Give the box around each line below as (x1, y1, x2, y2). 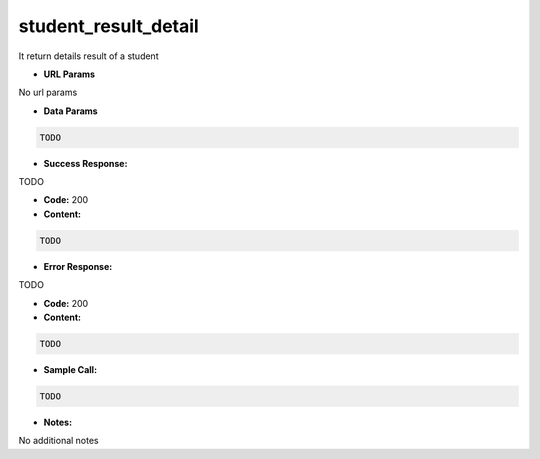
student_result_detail (18, 15, 199, 37)
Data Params (43, 105, 99, 117)
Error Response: (43, 260, 113, 272)
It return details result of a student (18, 50, 159, 62)
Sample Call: (43, 363, 98, 375)
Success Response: (43, 157, 128, 169)
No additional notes (18, 435, 99, 447)
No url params (18, 86, 78, 99)
